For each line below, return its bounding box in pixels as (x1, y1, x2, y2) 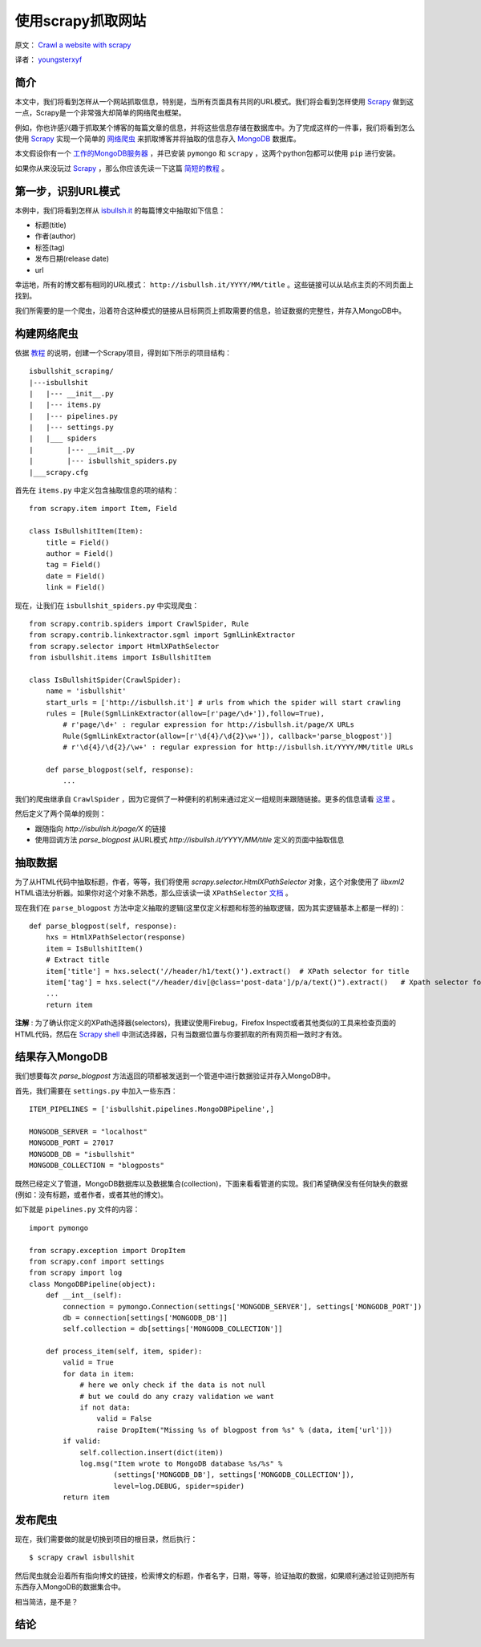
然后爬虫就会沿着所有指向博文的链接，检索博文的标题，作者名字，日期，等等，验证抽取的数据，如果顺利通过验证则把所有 (14, 1571, 415, 1580)
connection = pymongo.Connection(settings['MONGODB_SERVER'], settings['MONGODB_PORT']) (63, 1302, 422, 1311)
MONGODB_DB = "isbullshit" (29, 1150, 135, 1158)
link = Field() (45, 582, 106, 592)
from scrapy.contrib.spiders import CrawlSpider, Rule (29, 619, 249, 628)
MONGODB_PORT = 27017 (29, 1138, 114, 1147)
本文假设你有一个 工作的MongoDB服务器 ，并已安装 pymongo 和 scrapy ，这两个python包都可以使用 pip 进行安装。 (14, 148, 400, 158)
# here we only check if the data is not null (79, 1381, 266, 1389)
